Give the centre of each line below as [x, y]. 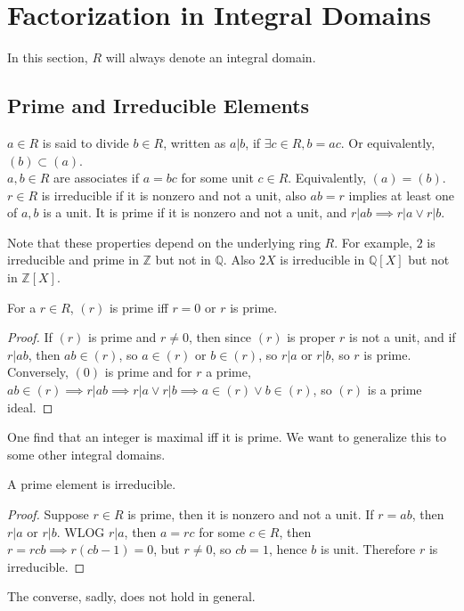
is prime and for [148, 372]
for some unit [217, 178]
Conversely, [38, 372]
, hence [288, 549]
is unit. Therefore [368, 549]
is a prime [395, 390]
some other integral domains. [86, 454]
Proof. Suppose [48, 514]
